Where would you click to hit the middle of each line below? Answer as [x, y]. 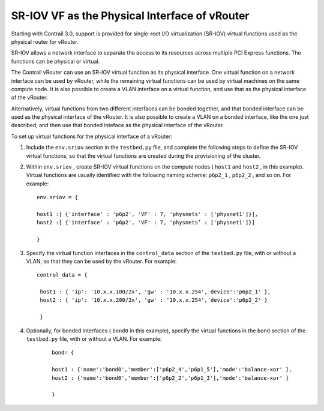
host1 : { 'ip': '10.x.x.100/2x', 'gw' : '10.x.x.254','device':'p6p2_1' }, [155, 292]
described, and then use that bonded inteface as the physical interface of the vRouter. [118, 125]
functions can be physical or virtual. [55, 61]
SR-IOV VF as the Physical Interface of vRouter [130, 16]
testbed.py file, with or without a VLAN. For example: [94, 339]
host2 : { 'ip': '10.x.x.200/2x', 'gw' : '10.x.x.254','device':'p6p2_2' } [154, 300]
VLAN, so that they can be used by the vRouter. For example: [101, 261]
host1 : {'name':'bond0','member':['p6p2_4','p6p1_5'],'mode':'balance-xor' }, [172, 370]
